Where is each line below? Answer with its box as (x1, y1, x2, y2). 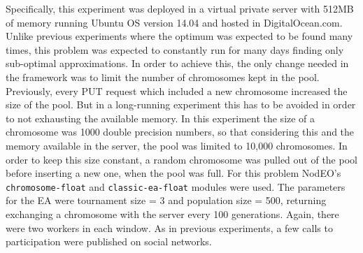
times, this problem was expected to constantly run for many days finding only (6, 42, 344, 57)
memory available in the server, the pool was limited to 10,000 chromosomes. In (6, 138, 348, 152)
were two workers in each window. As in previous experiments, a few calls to (6, 220, 333, 235)
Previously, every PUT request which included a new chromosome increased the (6, 83, 348, 98)
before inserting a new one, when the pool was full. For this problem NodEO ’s (6, 166, 341, 180)
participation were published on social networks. (6, 234, 212, 249)
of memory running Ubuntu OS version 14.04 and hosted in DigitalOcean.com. (6, 15, 343, 29)
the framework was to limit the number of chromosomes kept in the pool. (6, 69, 320, 84)
